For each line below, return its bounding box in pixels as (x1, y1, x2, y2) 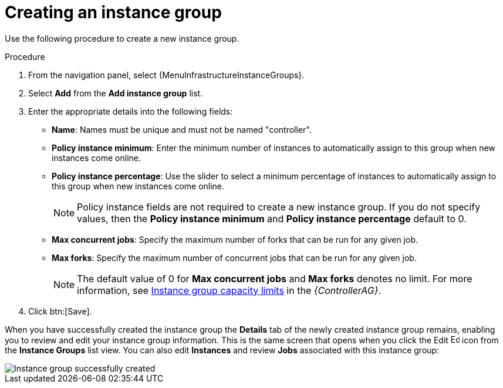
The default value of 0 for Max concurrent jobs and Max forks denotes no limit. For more (77, 272, 472, 285)
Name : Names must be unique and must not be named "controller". (52, 124, 312, 135)
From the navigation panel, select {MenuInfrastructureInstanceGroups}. (28, 69, 305, 80)
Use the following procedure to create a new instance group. (5, 33, 239, 44)
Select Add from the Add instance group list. (28, 88, 203, 98)
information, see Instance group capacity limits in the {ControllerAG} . (77, 284, 382, 296)
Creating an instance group (5, 2, 222, 22)
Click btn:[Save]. (28, 306, 92, 316)
